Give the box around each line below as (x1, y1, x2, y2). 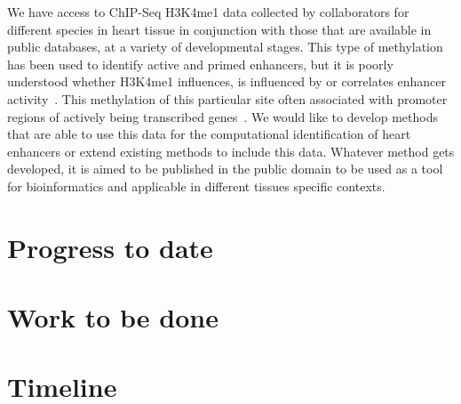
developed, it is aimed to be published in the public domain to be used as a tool (7, 159, 443, 178)
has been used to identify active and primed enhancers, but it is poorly (7, 54, 393, 73)
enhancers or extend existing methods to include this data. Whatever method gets (7, 141, 455, 160)
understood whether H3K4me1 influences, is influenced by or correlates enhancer (7, 72, 447, 91)
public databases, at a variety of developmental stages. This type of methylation (7, 37, 443, 56)
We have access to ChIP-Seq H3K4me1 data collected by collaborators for (7, 3, 409, 20)
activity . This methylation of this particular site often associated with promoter (7, 89, 448, 108)
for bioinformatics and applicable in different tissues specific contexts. (7, 176, 385, 195)
